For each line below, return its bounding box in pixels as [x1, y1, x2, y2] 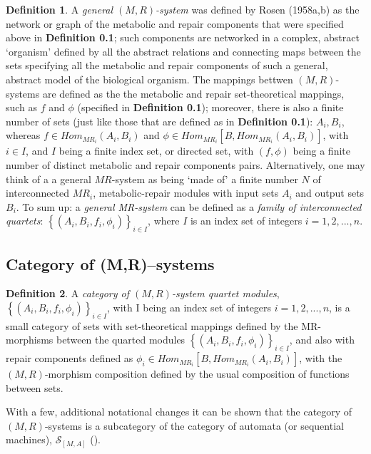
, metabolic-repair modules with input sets [93, 185, 279, 200]
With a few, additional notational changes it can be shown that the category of [6, 404, 352, 419]
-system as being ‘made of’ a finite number [111, 171, 298, 186]
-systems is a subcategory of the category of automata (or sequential [44, 418, 344, 433]
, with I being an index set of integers [107, 299, 272, 314]
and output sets [295, 185, 365, 200]
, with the [299, 351, 342, 366]
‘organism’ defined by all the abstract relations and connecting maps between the [6, 43, 361, 58]
